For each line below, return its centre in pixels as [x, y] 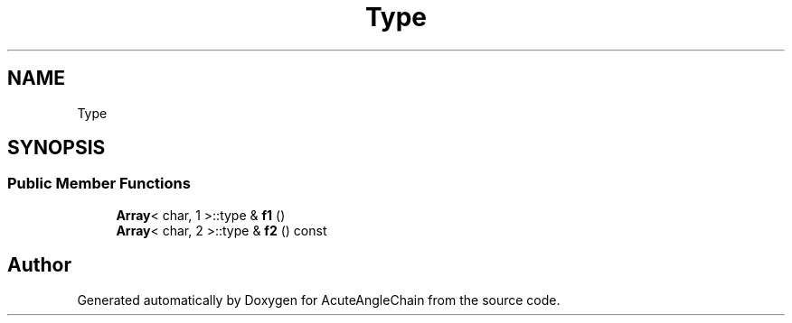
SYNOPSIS [57, 148]
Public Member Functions [99, 184]
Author [39, 265]
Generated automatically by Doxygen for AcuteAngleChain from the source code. [319, 300]
